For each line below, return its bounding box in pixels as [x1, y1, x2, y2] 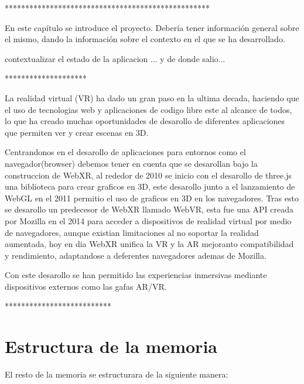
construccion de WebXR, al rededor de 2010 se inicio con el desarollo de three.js [5, 169, 292, 181]
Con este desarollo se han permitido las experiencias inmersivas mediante [5, 269, 267, 281]
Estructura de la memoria [5, 334, 217, 358]
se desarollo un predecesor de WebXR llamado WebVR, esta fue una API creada [5, 203, 293, 215]
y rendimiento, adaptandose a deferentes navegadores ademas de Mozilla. [5, 249, 267, 261]
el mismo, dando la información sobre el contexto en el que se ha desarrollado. [5, 33, 285, 45]
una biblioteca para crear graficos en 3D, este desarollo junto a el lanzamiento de [5, 180, 295, 193]
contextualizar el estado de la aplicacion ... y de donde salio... [5, 52, 226, 64]
